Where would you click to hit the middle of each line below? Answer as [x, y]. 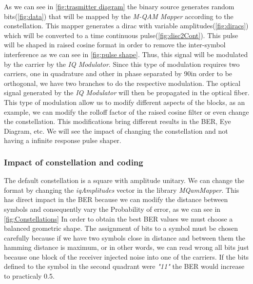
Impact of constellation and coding [74, 162]
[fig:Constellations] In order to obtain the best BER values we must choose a [118, 218]
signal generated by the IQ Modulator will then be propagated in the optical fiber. [127, 92]
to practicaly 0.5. [29, 276]
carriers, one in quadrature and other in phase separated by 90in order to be [118, 73]
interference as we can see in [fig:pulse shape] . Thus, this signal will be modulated [126, 54]
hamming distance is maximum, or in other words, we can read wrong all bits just [126, 247]
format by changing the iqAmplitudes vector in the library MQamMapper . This [122, 190]
